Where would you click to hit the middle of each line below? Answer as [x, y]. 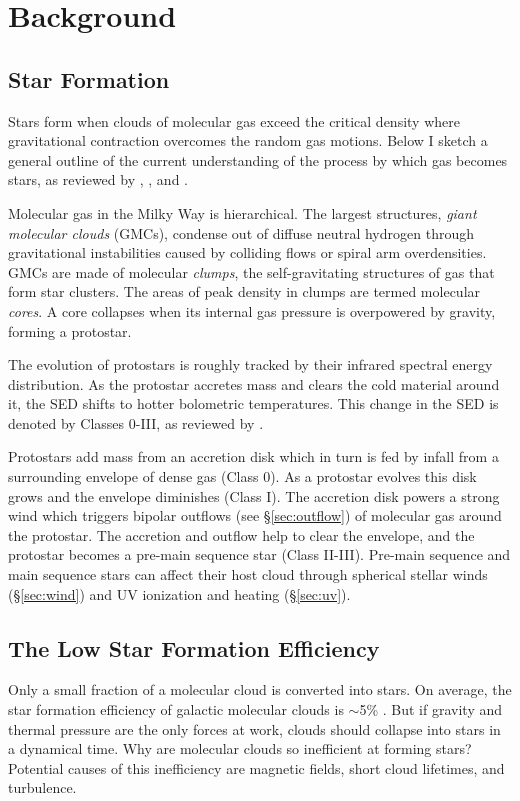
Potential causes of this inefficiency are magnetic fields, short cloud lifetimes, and [256, 767]
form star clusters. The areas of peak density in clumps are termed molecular [244, 291]
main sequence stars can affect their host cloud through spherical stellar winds [248, 574]
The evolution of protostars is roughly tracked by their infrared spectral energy [250, 364]
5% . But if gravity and [431, 709]
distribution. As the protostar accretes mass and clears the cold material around [254, 383]
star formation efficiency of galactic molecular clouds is [176, 709]
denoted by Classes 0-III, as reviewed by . [136, 422]
